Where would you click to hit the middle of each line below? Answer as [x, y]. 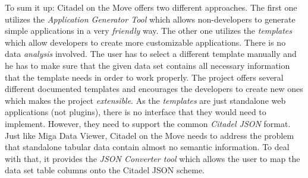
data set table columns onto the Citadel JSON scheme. [105, 170]
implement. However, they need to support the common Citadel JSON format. [148, 123]
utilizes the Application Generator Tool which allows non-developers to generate [150, 19]
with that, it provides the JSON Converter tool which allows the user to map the [153, 158]
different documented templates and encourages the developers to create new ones [154, 89]
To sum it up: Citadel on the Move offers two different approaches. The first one [151, 7]
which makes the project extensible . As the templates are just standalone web [145, 100]
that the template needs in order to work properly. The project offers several [144, 77]
